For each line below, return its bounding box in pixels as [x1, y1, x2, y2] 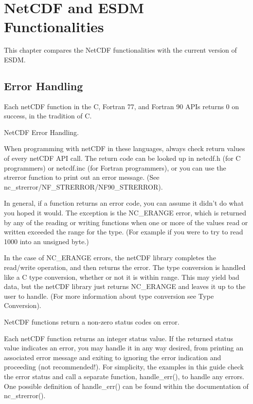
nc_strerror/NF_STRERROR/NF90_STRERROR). [4, 181, 163, 192]
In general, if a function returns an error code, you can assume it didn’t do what [4, 198, 244, 208]
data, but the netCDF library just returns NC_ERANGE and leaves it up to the [4, 281, 246, 291]
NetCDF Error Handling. [4, 127, 79, 137]
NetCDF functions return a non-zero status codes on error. [4, 316, 180, 327]
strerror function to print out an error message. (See [4, 172, 160, 182]
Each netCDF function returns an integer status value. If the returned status [4, 333, 233, 343]
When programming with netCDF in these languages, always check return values [4, 143, 245, 154]
